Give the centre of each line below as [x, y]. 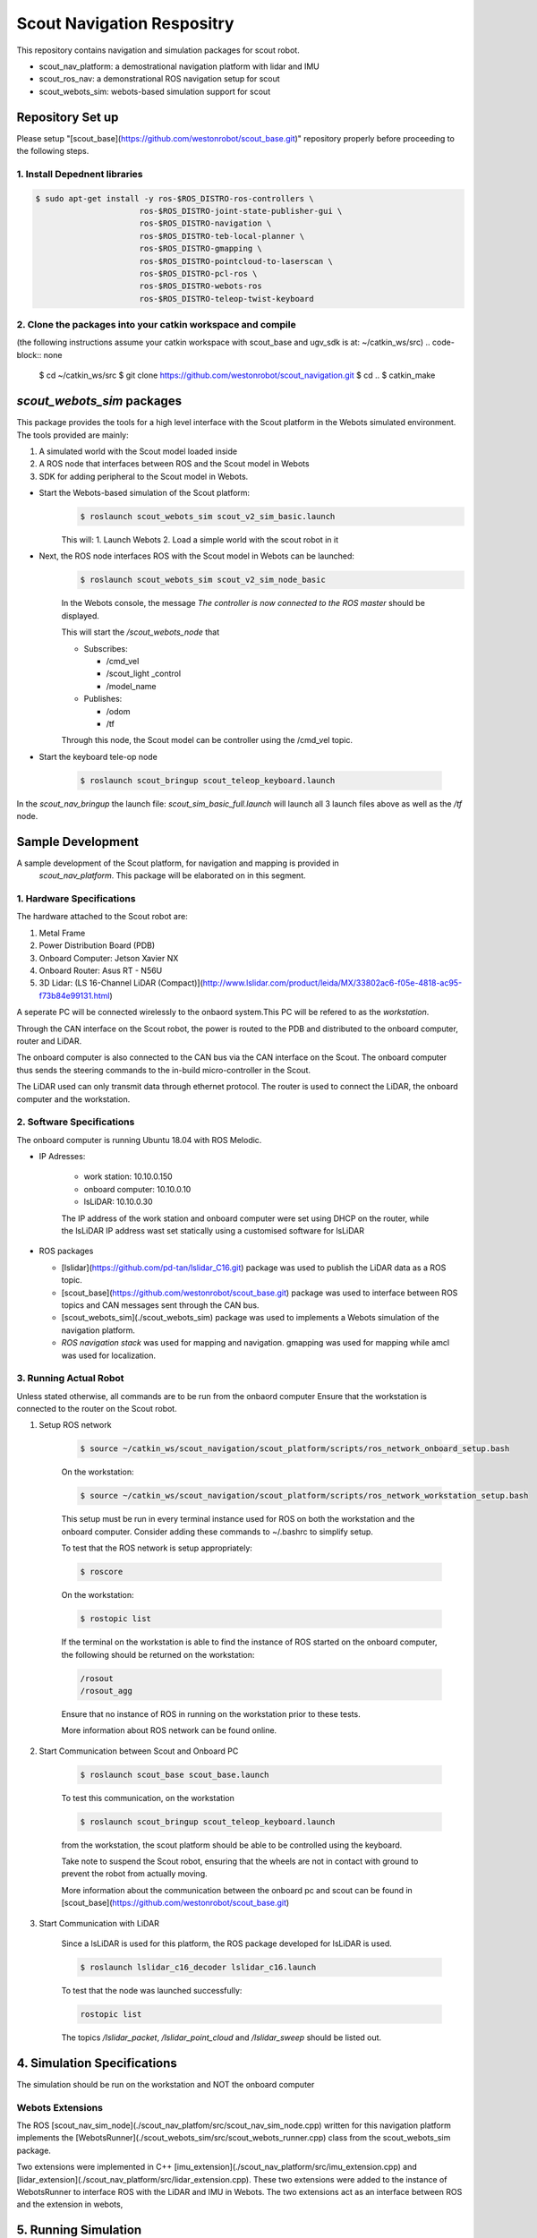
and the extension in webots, [70, 2204]
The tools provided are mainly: [72, 435]
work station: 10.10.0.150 [128, 1176]
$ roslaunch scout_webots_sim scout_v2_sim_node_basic [203, 580]
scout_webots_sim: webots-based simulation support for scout [155, 91]
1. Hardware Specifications [76, 899]
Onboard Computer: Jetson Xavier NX [109, 958]
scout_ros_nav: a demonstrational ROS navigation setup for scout [160, 79]
